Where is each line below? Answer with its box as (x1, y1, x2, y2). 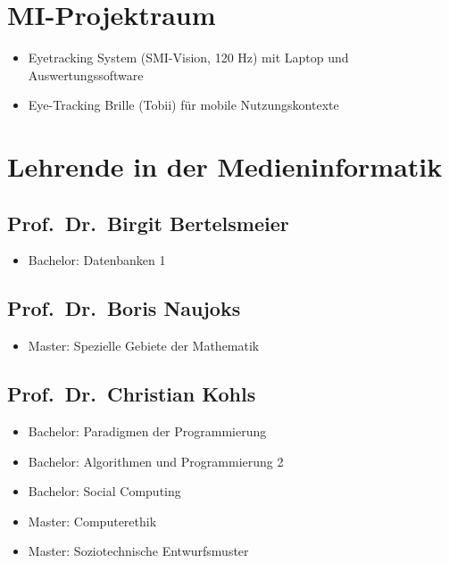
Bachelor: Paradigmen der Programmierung (28, 422, 267, 441)
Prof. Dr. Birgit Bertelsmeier (7, 209, 289, 236)
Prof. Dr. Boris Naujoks (7, 294, 241, 322)
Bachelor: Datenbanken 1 (28, 251, 166, 269)
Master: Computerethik (28, 511, 157, 530)
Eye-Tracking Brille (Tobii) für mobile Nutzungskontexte (28, 95, 339, 114)
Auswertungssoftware (28, 65, 144, 84)
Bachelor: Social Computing (28, 482, 181, 501)
